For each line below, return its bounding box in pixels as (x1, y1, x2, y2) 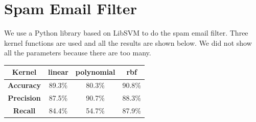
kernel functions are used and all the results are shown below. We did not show (4, 37, 252, 48)
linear (48, 67, 68, 77)
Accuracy (8, 80, 41, 90)
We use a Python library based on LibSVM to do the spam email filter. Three (4, 27, 248, 38)
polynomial (75, 67, 115, 77)
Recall (13, 105, 36, 115)
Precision (8, 93, 41, 103)
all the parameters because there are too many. (4, 47, 151, 58)
